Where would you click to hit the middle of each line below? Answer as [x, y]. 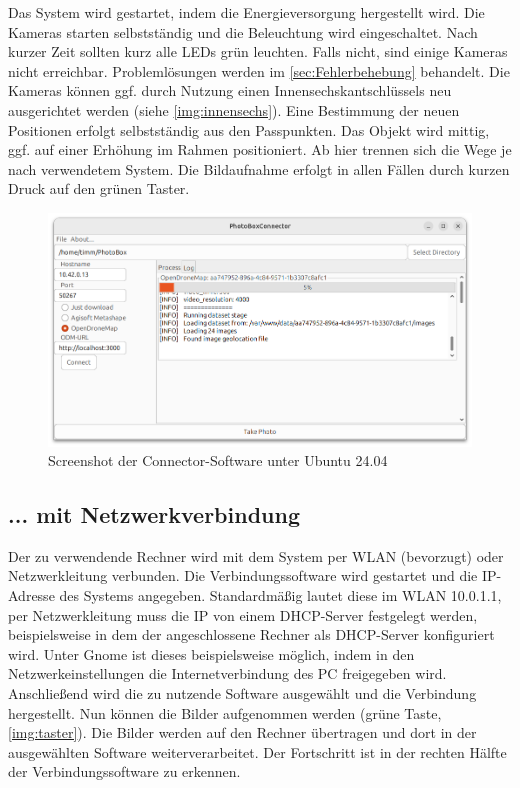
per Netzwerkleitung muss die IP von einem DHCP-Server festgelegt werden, [243, 614]
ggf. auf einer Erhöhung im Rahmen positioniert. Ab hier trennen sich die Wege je [260, 149]
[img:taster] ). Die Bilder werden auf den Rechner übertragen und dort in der [242, 732]
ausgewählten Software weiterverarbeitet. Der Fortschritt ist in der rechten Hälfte [257, 751]
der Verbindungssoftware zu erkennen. [124, 771]
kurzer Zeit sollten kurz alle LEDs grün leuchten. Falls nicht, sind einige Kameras [258, 51]
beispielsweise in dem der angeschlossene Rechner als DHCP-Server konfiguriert [251, 634]
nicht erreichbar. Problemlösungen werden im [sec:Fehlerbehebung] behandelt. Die [259, 70]
